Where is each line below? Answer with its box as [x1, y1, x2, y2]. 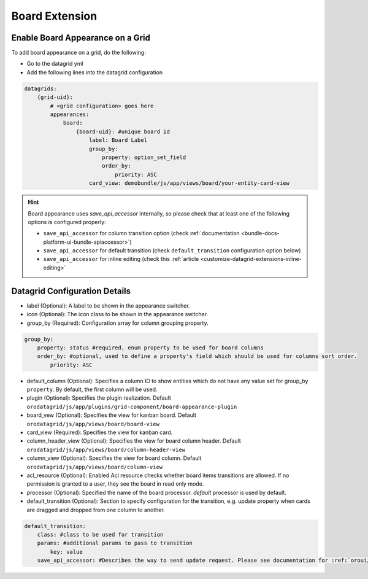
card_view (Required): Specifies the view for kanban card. [26, 429, 173, 436]
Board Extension [11, 9, 98, 23]
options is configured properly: [28, 218, 107, 225]
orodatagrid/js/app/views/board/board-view [26, 421, 159, 427]
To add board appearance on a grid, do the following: [11, 49, 147, 56]
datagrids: [24, 85, 57, 92]
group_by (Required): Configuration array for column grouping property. [26, 319, 209, 327]
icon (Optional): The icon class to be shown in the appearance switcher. [26, 311, 209, 318]
